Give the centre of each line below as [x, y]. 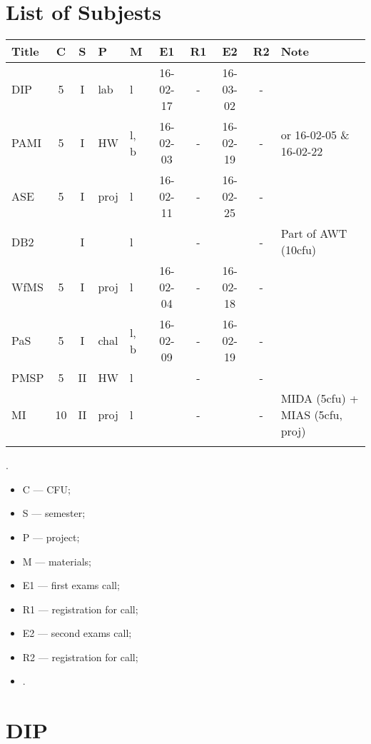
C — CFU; [46, 489]
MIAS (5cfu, [311, 415]
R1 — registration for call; [80, 609]
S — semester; [54, 513]
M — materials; [57, 561]
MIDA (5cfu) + [320, 398]
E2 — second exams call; [77, 633]
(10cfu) [299, 250]
